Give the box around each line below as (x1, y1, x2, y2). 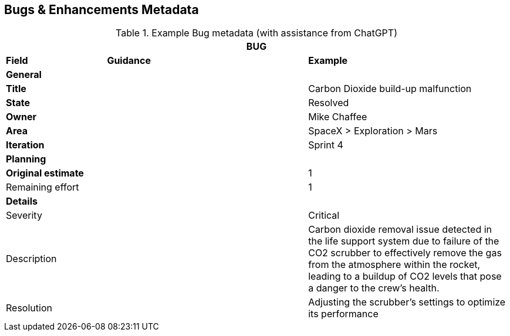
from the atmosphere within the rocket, (308, 259, 481, 271)
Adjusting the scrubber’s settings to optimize (308, 296, 506, 308)
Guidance (107, 55, 151, 67)
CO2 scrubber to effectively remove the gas (308, 247, 502, 259)
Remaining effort (6, 181, 79, 194)
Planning (6, 153, 46, 165)
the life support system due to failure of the (308, 235, 499, 247)
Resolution (6, 302, 52, 314)
